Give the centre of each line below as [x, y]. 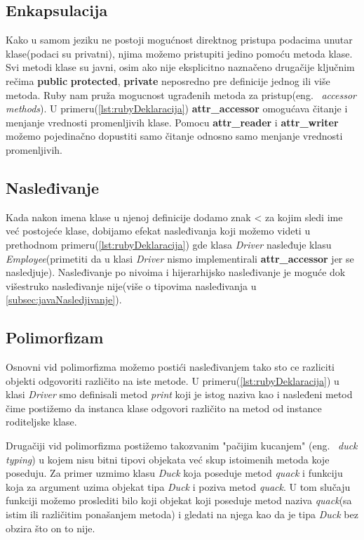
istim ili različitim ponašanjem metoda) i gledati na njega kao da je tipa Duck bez [182, 514]
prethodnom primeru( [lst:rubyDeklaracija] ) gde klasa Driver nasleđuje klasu [169, 244]
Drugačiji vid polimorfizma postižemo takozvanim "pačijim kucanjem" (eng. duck [182, 446]
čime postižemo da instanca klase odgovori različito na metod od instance [164, 408]
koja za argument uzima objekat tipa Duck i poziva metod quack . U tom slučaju [178, 486]
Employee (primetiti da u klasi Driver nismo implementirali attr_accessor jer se [180, 258]
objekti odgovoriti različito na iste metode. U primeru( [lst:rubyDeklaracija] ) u [173, 380]
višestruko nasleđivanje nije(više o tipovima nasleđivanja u [131, 285]
